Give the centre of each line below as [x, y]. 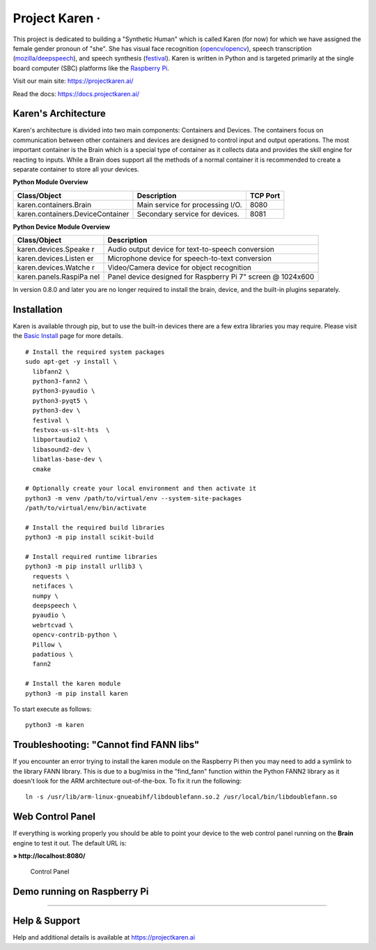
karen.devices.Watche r [56, 268]
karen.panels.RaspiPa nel [58, 277]
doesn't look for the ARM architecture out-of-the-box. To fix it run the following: [127, 781]
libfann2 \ [51, 371]
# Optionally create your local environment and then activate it [141, 489]
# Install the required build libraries [95, 527]
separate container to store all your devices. [76, 169]
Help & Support [47, 921]
